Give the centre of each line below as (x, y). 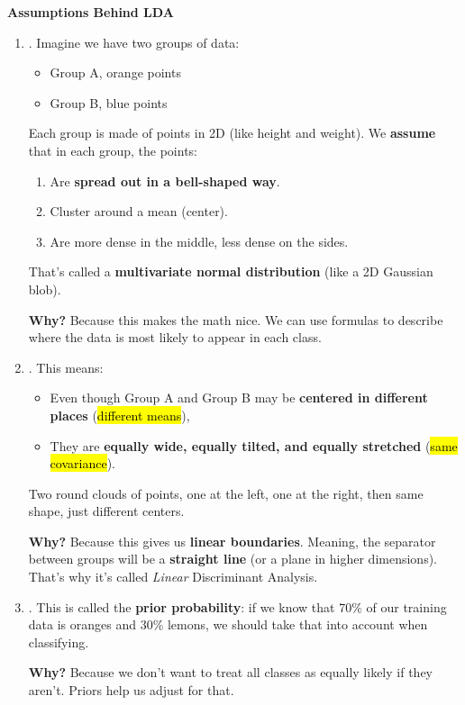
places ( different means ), (120, 415)
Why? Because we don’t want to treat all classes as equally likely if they (230, 672)
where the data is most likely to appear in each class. (175, 337)
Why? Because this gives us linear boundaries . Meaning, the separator (232, 541)
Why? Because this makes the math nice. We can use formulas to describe (236, 319)
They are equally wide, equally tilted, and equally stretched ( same (254, 445)
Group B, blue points (109, 102)
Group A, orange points (115, 72)
